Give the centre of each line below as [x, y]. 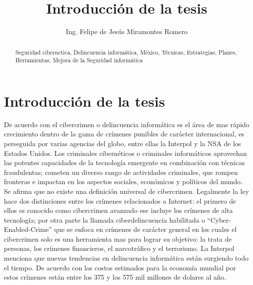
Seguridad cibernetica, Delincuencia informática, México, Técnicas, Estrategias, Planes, [126, 52]
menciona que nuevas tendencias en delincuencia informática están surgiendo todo [126, 258]
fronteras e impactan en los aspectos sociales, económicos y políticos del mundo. [123, 181]
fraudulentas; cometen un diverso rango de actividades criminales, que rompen [121, 172]
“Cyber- [219, 219]
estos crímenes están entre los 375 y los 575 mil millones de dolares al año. [115, 277]
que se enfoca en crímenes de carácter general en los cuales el [146, 229]
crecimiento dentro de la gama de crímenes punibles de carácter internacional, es [124, 134]
